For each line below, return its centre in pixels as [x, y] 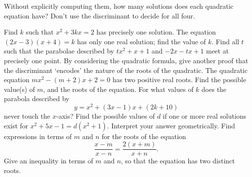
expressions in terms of [38, 136]
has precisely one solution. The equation [156, 32]
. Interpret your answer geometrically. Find [171, 125]
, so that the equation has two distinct [178, 161]
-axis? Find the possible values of [106, 116]
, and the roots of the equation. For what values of [118, 89]
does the [214, 89]
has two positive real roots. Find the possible [179, 80]
